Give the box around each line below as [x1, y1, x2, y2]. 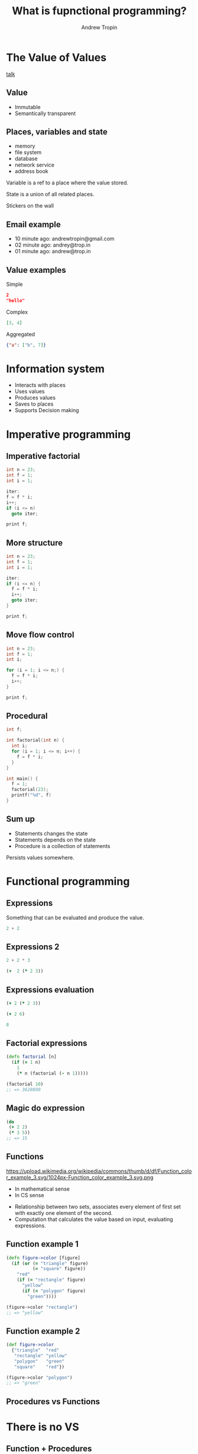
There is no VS [6, 1420, 80, 1433]
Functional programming [6, 875, 130, 888]
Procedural [6, 711, 48, 721]
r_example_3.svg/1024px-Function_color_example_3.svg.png [6, 1174, 154, 1181]
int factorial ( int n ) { [6, 737, 65, 744]
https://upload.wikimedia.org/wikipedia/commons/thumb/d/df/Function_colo [6, 1167, 192, 1175]
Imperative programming [6, 428, 131, 441]
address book [14, 168, 48, 175]
